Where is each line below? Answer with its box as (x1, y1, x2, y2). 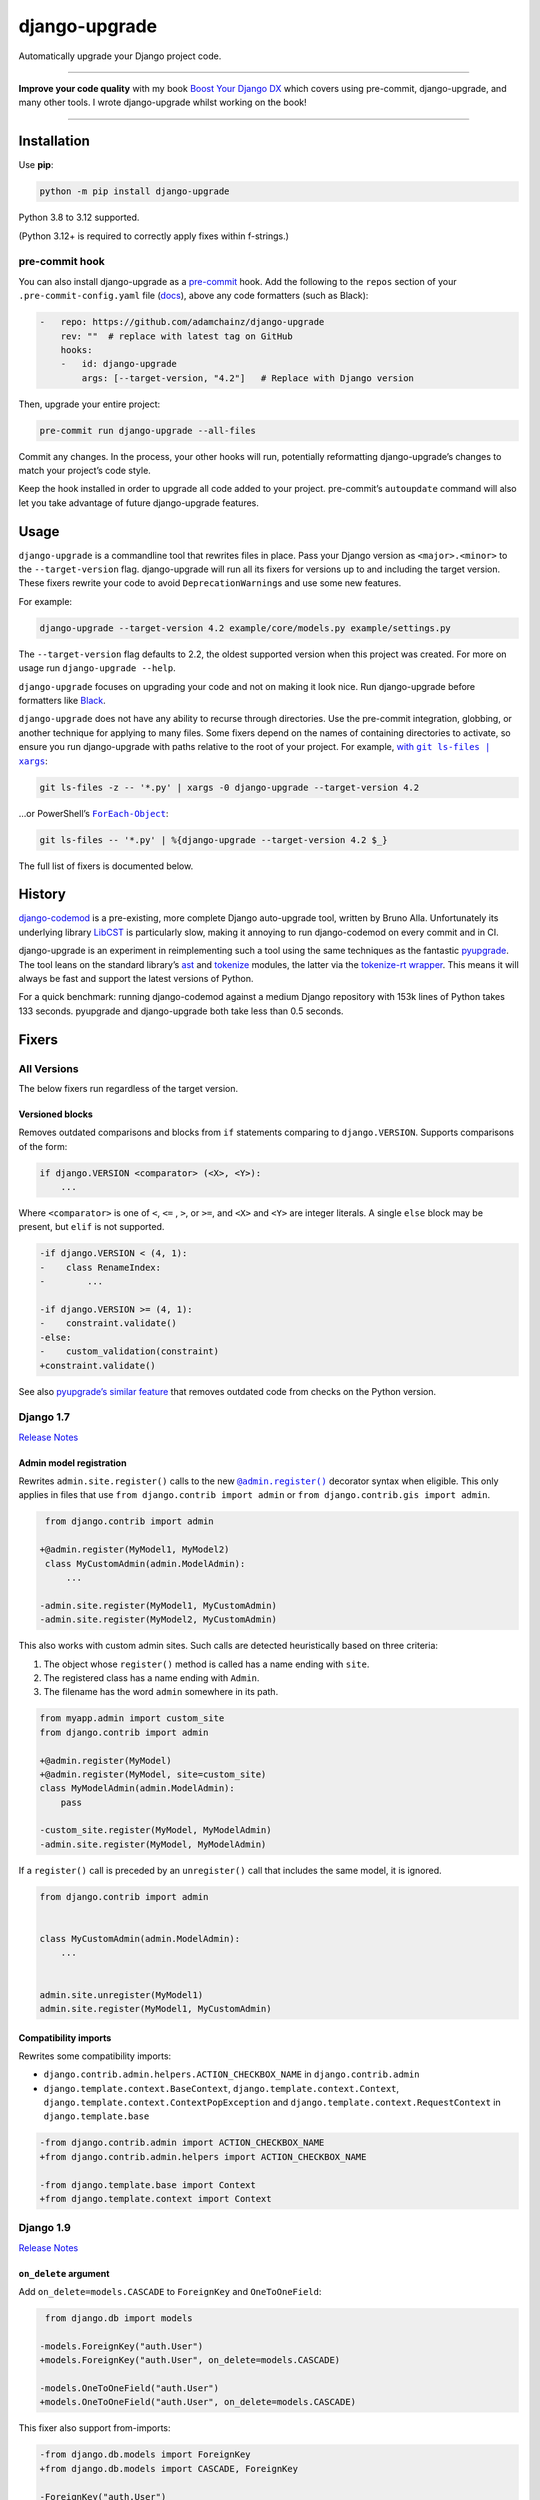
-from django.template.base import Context (39, 2179, 257, 2190)
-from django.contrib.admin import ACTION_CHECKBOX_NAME (39, 2137, 325, 2149)
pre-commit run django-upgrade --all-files (39, 425, 257, 436)
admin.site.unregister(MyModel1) (39, 1989, 204, 2000)
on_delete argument (18, 2267, 110, 2279)
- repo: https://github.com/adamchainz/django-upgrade (39, 316, 325, 328)
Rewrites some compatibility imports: (18, 2050, 172, 2062)
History (18, 886, 67, 903)
